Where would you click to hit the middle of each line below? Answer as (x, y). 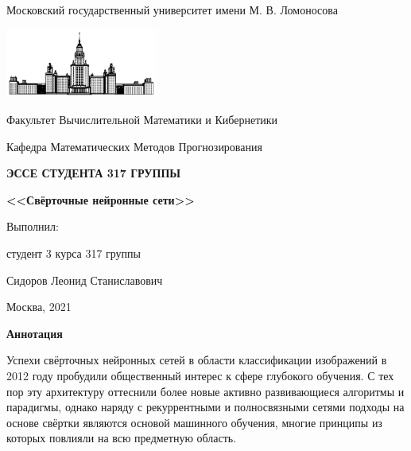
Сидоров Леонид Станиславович (85, 280)
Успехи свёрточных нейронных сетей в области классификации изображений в (197, 360)
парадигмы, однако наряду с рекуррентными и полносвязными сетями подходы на (205, 407)
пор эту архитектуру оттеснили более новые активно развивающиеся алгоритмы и (205, 391)
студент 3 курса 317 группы (74, 253)
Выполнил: (33, 226)
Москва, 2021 (39, 307)
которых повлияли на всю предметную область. (122, 438)
